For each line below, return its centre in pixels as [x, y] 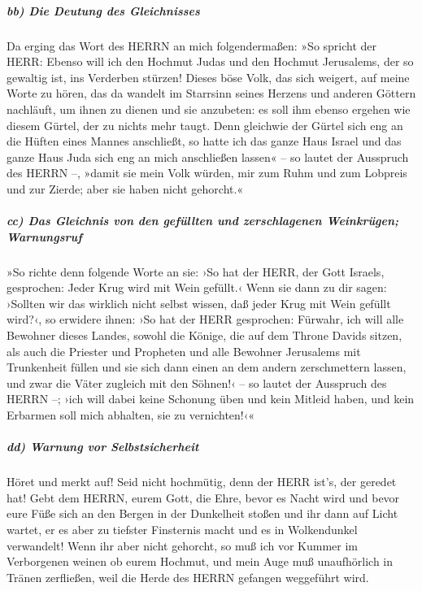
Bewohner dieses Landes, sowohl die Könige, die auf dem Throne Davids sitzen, [204, 335]
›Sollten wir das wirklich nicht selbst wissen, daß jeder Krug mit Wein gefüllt [199, 303]
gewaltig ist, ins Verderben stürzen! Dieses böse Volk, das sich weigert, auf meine [208, 77]
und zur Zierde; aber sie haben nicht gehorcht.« [125, 188]
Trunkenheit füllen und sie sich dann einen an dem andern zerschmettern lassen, [207, 367]
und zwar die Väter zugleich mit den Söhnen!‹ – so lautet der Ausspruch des [197, 382]
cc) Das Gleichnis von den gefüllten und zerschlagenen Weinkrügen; [203, 221]
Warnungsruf [44, 236]
